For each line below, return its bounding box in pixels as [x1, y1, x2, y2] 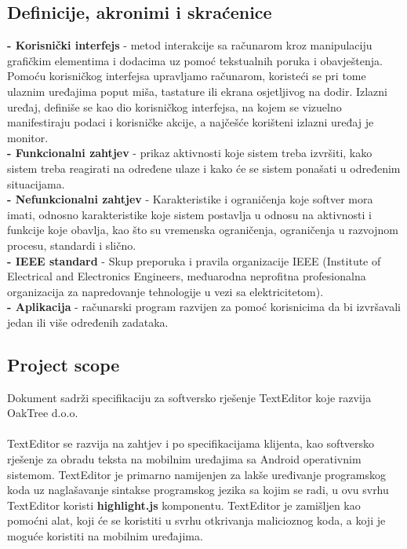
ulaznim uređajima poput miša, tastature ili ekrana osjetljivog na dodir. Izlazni [7, 82, 388, 99]
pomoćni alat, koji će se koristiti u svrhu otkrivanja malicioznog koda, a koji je [7, 512, 386, 529]
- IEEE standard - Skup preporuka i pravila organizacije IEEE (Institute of [7, 252, 381, 269]
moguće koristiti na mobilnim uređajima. [7, 528, 203, 544]
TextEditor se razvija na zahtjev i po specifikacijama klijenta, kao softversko [7, 435, 375, 452]
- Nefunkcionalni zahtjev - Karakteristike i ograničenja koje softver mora [7, 191, 373, 207]
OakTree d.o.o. [7, 404, 78, 421]
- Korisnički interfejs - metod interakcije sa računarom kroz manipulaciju [7, 37, 372, 53]
